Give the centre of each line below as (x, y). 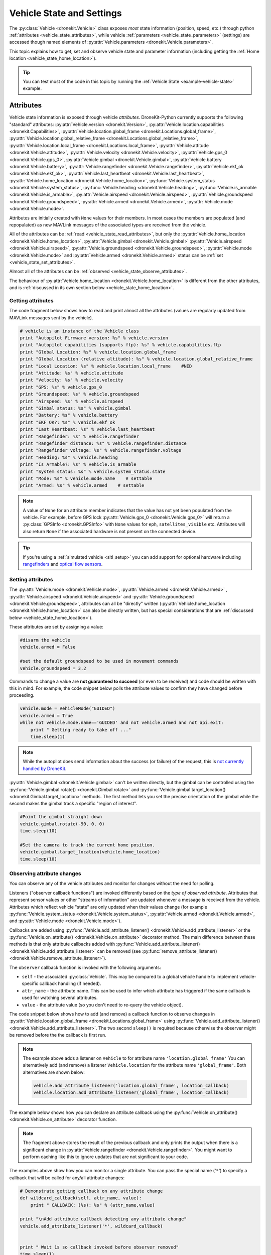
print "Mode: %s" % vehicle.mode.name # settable (86, 478)
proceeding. (22, 695)
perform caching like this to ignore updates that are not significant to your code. (105, 1157)
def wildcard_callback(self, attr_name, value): (81, 1198)
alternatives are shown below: (54, 1072)
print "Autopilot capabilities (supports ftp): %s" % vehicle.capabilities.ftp (120, 345)
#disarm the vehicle (45, 640)
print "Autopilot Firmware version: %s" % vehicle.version (94, 338)
